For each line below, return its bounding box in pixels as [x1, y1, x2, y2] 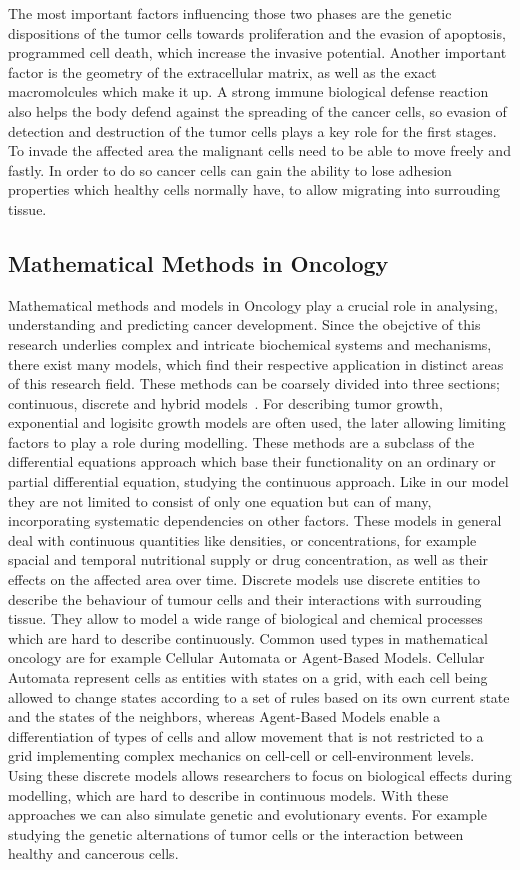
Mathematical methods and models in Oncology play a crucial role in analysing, [8, 294, 498, 315]
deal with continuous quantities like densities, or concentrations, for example [8, 529, 477, 550]
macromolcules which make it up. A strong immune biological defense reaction [8, 81, 489, 102]
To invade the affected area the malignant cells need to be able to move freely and [8, 140, 511, 161]
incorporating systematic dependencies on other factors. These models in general [8, 510, 502, 531]
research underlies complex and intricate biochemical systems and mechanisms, [8, 333, 492, 354]
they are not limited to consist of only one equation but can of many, [8, 490, 432, 511]
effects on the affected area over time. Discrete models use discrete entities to [8, 569, 481, 590]
